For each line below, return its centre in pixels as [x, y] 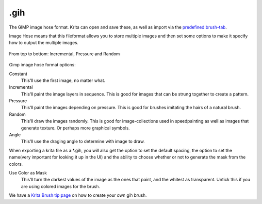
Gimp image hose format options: [42, 65]
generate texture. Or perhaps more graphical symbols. [75, 128]
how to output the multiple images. [44, 43]
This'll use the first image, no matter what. [63, 80]
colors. [16, 164]
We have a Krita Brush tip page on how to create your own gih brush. [78, 195]
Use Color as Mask [28, 173]
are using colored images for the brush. [61, 186]
